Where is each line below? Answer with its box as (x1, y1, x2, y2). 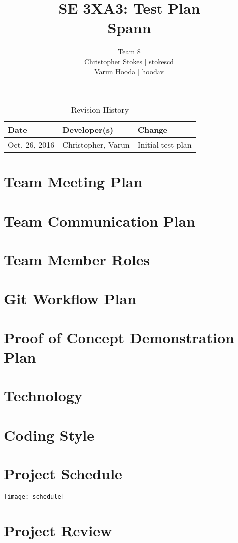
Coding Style (4, 424, 95, 445)
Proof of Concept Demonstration (4, 327, 234, 347)
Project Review (4, 520, 112, 540)
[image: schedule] (4, 493, 65, 501)
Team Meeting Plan (4, 171, 143, 192)
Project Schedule (4, 464, 122, 484)
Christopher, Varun (62, 139, 130, 151)
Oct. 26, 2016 (8, 139, 55, 151)
